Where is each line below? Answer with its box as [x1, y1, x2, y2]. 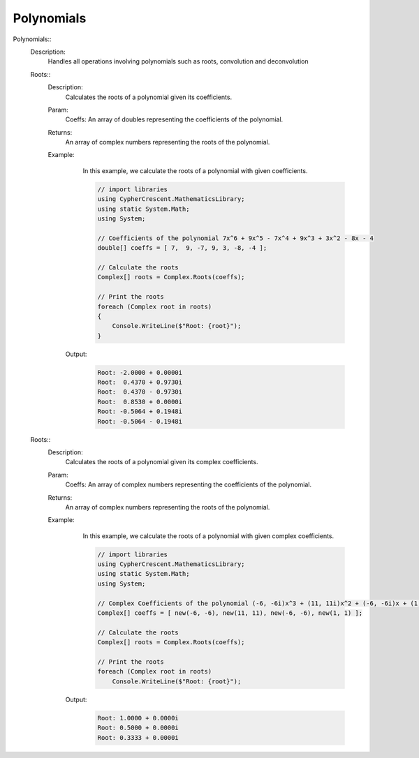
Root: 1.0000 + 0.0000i [97, 714, 179, 722]
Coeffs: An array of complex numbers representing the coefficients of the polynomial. [65, 480, 312, 489]
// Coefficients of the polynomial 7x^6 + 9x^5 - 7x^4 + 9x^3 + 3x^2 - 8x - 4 [97, 234, 374, 242]
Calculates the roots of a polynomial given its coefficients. [65, 93, 233, 101]
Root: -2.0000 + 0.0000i [97, 369, 183, 376]
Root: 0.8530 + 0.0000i [97, 398, 183, 406]
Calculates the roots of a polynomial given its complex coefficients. [65, 458, 258, 466]
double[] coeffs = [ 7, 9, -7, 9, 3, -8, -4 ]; [97, 244, 267, 252]
